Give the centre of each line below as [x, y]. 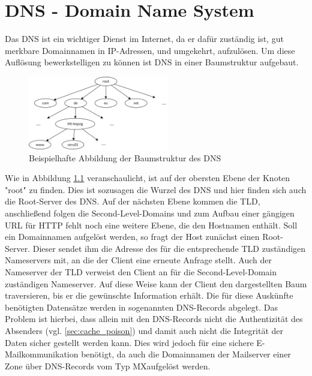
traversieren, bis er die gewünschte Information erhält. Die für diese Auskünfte [149, 295]
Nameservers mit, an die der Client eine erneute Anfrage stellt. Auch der [138, 260]
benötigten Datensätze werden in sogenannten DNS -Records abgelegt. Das [141, 307]
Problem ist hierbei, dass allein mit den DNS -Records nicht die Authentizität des [154, 319]
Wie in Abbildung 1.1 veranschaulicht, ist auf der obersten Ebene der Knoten [148, 178]
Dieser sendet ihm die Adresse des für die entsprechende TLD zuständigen [169, 248]
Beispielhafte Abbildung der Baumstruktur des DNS [125, 157]
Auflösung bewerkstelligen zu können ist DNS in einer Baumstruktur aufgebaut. [152, 62]
